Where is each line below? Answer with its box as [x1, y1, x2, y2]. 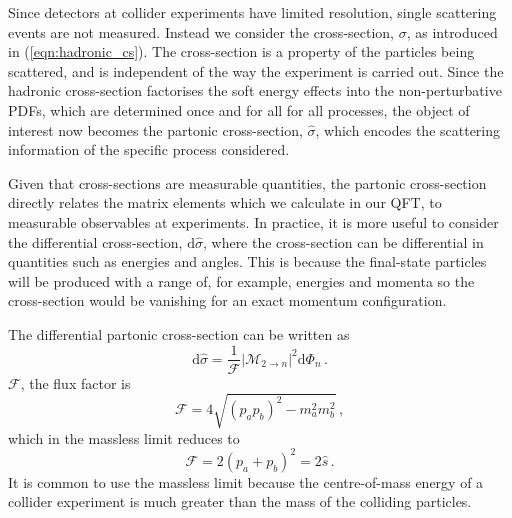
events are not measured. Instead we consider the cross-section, [8, 21, 395, 42]
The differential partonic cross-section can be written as [8, 323, 350, 344]
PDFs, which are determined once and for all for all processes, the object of [8, 99, 470, 120]
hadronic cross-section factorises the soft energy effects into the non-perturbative [8, 80, 502, 101]
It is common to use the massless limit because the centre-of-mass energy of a [8, 471, 484, 492]
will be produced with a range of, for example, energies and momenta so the [8, 270, 475, 291]
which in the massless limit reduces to [8, 427, 240, 448]
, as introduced [406, 21, 498, 42]
